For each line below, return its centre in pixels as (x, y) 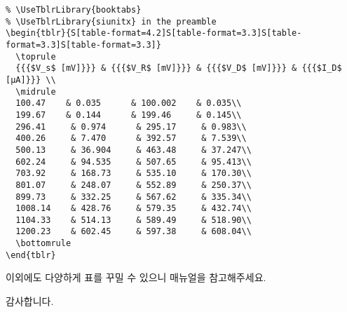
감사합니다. (30, 301)
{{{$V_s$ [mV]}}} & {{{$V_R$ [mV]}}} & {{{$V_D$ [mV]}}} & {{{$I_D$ (179, 68)
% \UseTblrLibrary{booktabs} (74, 10)
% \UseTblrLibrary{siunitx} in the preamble (111, 21)
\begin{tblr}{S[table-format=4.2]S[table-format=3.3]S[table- (154, 33)
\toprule (36, 56)
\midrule (36, 91)
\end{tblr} (31, 255)
